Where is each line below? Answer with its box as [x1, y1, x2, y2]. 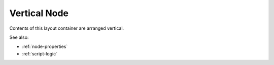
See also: [9, 34, 29, 40]
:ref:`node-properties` [22, 43, 68, 50]
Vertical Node [9, 8, 68, 19]
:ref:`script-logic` [22, 50, 58, 56]
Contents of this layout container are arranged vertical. [9, 25, 124, 31]
